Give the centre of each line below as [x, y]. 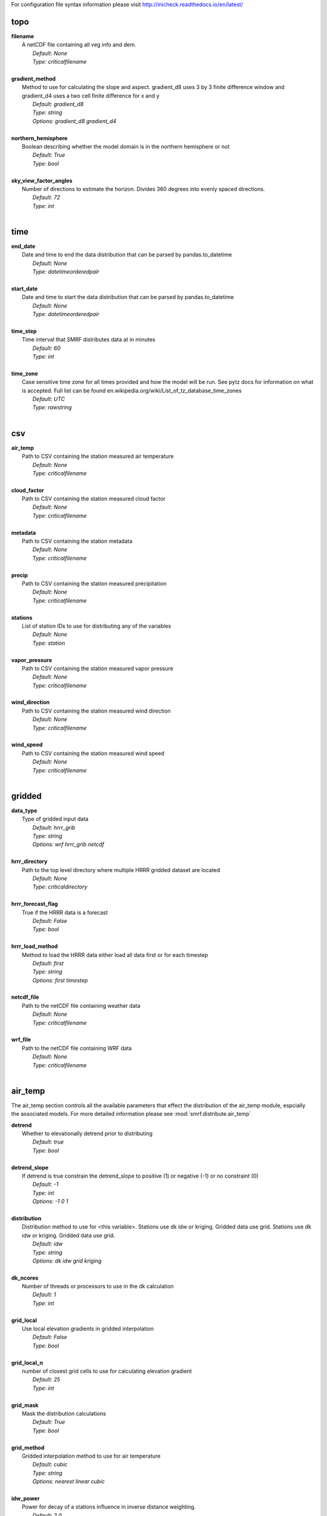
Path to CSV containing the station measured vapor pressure [98, 668]
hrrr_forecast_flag [35, 904]
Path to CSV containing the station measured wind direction [96, 711]
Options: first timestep [60, 980]
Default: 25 [46, 1380]
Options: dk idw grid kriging [67, 1261]
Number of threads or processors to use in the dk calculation [98, 1286]
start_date [25, 289]
